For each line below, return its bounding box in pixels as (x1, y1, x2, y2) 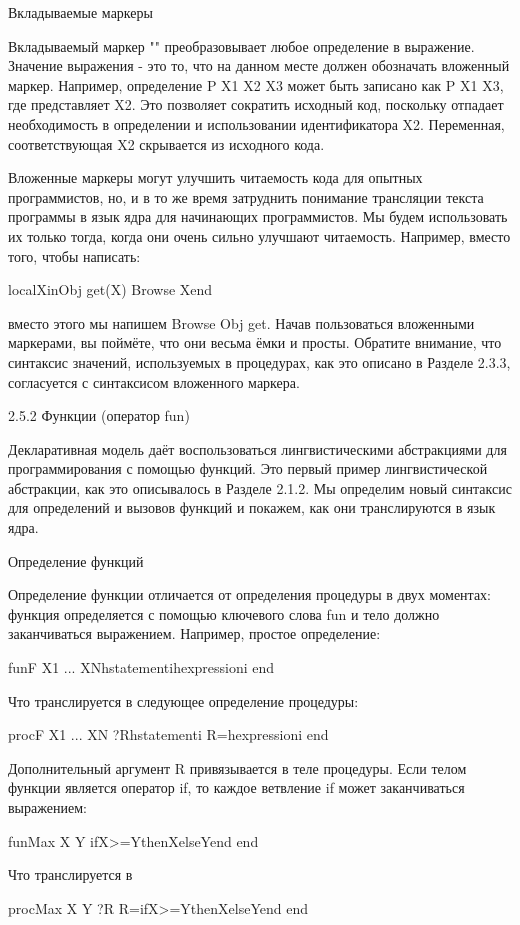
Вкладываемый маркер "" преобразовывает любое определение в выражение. (8, 35, 475, 56)
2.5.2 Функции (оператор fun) (8, 405, 190, 426)
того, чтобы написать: (8, 245, 141, 266)
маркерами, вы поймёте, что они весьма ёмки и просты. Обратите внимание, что (8, 332, 502, 353)
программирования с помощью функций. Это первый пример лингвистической (8, 458, 488, 479)
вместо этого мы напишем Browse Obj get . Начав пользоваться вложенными (8, 312, 475, 333)
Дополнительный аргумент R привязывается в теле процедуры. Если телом (8, 757, 467, 778)
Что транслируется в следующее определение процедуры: (8, 690, 359, 711)
